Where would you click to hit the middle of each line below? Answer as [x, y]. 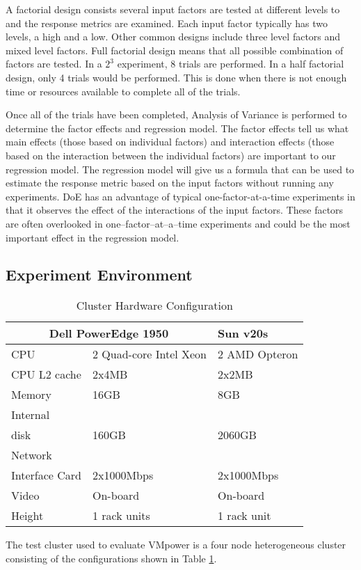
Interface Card [46, 475]
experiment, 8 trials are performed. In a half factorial [231, 64]
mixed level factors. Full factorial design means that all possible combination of [175, 50]
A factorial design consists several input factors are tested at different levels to [173, 9]
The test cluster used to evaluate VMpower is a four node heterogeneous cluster [176, 545]
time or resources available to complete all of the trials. [123, 91]
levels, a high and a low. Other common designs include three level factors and [173, 37]
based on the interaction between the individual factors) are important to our [171, 155]
